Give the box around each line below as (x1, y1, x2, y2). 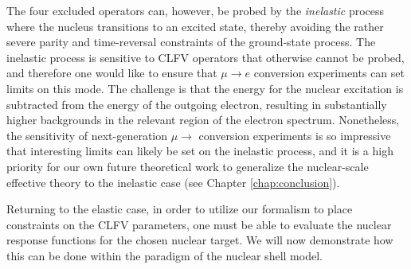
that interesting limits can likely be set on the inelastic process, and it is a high (6, 142, 393, 159)
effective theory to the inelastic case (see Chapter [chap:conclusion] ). (6, 173, 340, 190)
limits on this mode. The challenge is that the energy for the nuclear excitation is (6, 80, 404, 96)
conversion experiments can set (253, 64, 405, 81)
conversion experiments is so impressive (198, 127, 391, 143)
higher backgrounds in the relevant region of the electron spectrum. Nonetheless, (6, 111, 400, 128)
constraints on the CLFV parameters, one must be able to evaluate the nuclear (6, 216, 392, 232)
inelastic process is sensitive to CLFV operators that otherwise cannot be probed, (6, 49, 405, 65)
